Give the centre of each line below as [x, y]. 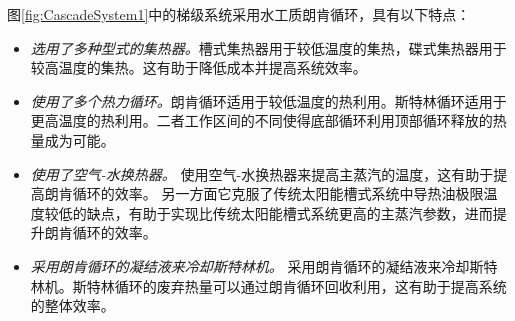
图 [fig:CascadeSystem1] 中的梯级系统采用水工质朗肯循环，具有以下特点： [239, 14]
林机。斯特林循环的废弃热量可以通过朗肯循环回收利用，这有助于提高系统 [268, 285]
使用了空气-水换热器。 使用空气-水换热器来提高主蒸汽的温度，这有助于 [262, 173]
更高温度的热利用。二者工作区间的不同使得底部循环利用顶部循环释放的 [261, 120]
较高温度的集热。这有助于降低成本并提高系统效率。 [198, 67]
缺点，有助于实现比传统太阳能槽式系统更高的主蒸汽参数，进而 [289, 212]
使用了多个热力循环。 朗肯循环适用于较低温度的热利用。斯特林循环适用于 [268, 100]
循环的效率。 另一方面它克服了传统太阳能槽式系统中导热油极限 [278, 193]
